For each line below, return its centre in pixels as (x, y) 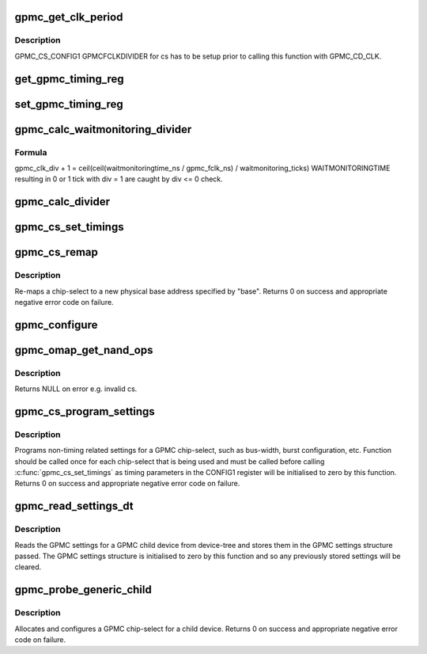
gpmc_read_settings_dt (74, 506)
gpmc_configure (56, 325)
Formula (31, 152)
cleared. (28, 567)
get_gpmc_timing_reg (69, 79)
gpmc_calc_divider (62, 202)
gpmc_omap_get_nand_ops (84, 350)
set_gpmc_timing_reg (69, 104)
